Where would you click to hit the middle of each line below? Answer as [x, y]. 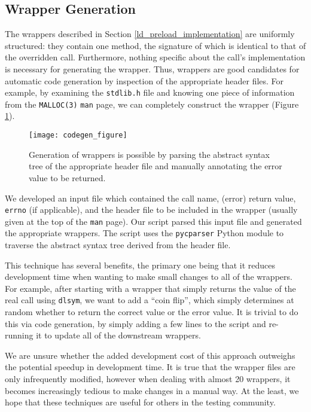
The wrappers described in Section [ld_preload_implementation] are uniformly [150, 34]
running [19, 335]
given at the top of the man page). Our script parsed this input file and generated [153, 221]
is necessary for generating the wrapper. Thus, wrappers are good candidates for [152, 68]
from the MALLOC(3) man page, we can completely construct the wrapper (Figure [152, 104]
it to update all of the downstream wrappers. [118, 335]
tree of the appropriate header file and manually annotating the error [155, 166]
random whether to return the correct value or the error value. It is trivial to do [152, 312]
